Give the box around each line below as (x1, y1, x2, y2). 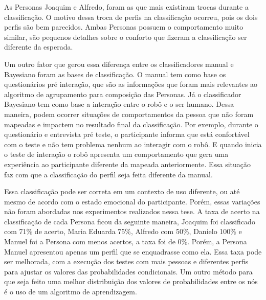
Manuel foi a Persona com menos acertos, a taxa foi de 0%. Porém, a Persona (4, 236, 247, 247)
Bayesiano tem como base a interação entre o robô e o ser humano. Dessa (4, 99, 234, 109)
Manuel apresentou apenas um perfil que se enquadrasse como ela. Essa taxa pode (4, 246, 262, 257)
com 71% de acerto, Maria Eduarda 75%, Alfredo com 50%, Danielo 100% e (4, 226, 242, 237)
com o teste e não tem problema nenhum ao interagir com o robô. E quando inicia (4, 139, 262, 149)
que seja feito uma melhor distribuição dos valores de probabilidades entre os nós (4, 276, 258, 287)
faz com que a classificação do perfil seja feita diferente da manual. (4, 169, 213, 179)
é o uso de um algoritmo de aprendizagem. (4, 286, 137, 297)
